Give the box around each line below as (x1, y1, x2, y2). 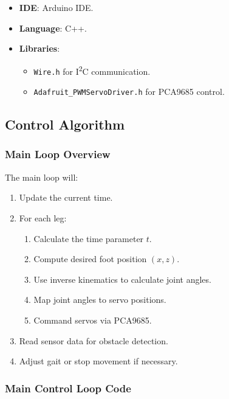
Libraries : (19, 42, 60, 55)
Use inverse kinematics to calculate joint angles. (33, 272, 211, 285)
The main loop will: (5, 170, 78, 183)
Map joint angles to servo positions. (33, 293, 166, 306)
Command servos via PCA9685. (33, 313, 152, 326)
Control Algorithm (5, 115, 125, 134)
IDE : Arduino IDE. (19, 1, 94, 13)
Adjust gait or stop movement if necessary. (19, 355, 178, 367)
